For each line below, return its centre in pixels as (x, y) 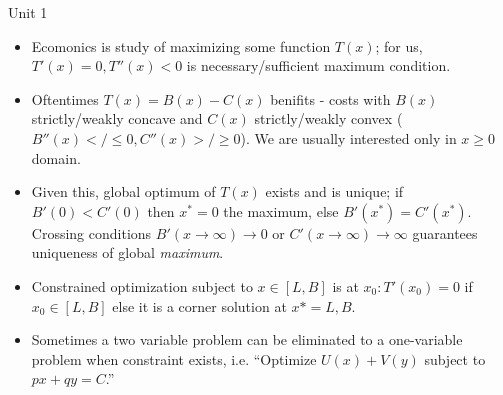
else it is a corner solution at (199, 305)
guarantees (445, 232)
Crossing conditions (91, 232)
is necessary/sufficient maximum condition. (318, 65)
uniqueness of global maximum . (127, 252)
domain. (56, 157)
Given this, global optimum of (123, 191)
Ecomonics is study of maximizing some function (181, 45)
